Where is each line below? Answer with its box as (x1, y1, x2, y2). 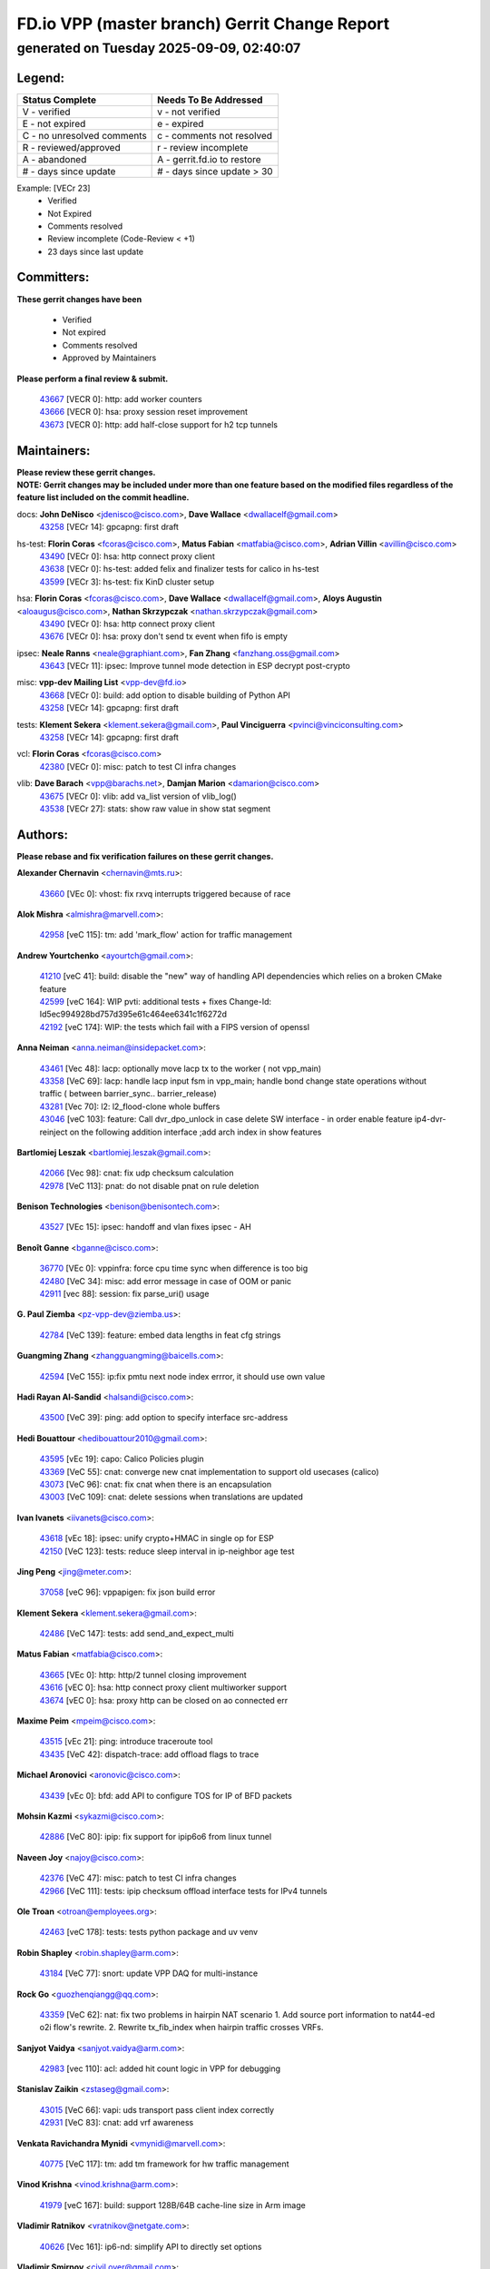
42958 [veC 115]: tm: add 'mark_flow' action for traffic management (39, 929, 292, 940)
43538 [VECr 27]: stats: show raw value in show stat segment (39, 803, 271, 814)
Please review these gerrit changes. (16, 467, 156, 477)
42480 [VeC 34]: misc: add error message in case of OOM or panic (39, 1275, 292, 1286)
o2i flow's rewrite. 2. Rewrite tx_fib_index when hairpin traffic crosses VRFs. (39, 2022, 324, 2033)
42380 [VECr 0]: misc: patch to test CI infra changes (39, 761, 237, 771)
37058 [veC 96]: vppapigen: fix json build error (39, 1586, 216, 1597)
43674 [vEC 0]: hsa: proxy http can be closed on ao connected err (39, 1694, 289, 1705)
